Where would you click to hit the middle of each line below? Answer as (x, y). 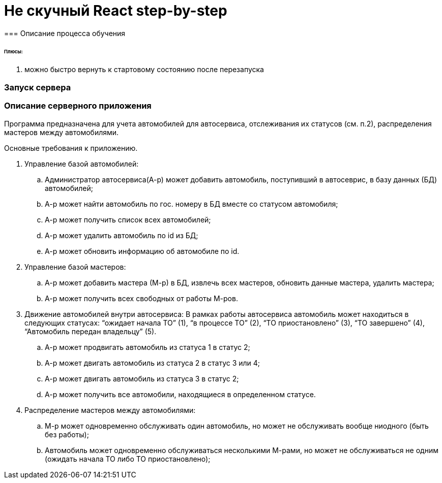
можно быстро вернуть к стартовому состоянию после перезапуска (144, 70)
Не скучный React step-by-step (116, 11)
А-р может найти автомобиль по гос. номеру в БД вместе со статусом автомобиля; (191, 204)
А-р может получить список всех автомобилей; (128, 219)
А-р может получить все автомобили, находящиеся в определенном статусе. (180, 394)
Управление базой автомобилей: (82, 164)
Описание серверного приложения (78, 106)
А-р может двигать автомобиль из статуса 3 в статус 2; (142, 378)
